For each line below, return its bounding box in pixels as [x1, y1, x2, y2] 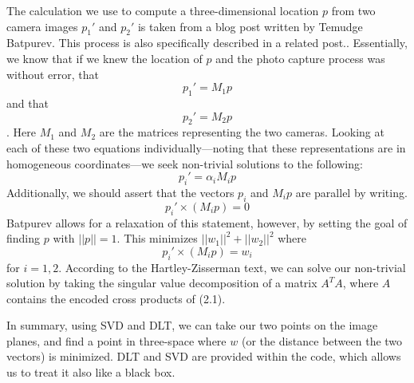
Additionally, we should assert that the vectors [6, 184, 235, 200]
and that [6, 94, 49, 111]
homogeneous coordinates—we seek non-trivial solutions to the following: [6, 155, 363, 172]
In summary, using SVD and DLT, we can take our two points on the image [6, 317, 378, 334]
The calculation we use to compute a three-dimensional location [6, 2, 319, 18]
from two [331, 2, 376, 18]
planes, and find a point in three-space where [6, 332, 227, 349]
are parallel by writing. [295, 184, 408, 200]
